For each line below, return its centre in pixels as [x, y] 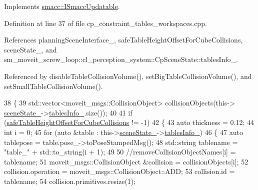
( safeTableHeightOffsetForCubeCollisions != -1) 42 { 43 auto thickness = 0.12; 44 [129, 122]
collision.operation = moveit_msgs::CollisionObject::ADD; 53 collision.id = [119, 171]
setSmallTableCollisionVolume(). [53, 86]
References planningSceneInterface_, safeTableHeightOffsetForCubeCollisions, [123, 40]
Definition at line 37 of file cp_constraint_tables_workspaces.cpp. [105, 23]
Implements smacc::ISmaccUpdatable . [62, 6]
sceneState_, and [30, 49]
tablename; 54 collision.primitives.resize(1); [70, 181]
